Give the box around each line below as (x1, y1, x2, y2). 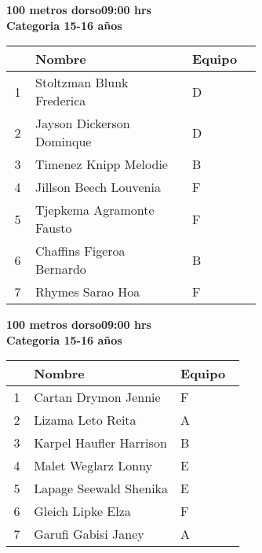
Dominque (35, 132, 92, 151)
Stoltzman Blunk (35, 73, 129, 92)
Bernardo (35, 260, 86, 278)
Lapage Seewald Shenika (34, 479, 169, 498)
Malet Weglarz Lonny (34, 456, 153, 475)
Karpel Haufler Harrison (34, 433, 167, 452)
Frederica (35, 91, 86, 110)
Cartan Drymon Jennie (34, 388, 161, 407)
